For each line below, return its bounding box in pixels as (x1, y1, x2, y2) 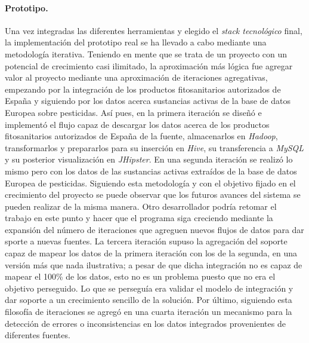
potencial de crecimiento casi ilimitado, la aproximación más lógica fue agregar (5, 59, 293, 72)
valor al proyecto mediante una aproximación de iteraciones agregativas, (5, 71, 268, 84)
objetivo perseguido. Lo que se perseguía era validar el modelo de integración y (5, 281, 293, 294)
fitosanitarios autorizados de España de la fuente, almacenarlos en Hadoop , (5, 130, 278, 142)
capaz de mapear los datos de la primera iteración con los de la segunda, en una (5, 247, 298, 259)
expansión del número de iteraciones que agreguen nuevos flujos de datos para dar (5, 223, 304, 235)
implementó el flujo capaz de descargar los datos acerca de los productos (5, 118, 270, 130)
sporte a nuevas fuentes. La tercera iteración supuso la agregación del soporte (5, 235, 288, 247)
